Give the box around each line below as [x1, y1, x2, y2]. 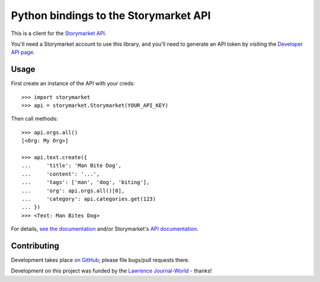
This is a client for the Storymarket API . [11, 30, 107, 37]
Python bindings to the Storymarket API [11, 9, 211, 22]
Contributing [11, 240, 59, 251]
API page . [11, 49, 35, 56]
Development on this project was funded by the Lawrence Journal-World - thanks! [11, 267, 212, 274]
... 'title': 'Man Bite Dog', [21, 162, 121, 169]
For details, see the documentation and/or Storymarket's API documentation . [11, 226, 199, 233]
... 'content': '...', [21, 170, 100, 178]
